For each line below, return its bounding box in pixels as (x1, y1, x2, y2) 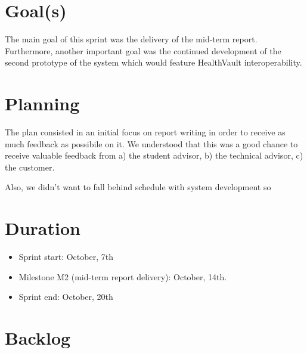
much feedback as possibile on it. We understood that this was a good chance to (5, 137, 298, 150)
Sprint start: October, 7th (18, 250, 113, 263)
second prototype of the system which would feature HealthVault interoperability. (5, 56, 302, 69)
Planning (5, 91, 80, 116)
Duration (5, 216, 80, 240)
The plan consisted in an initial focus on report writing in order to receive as (5, 126, 286, 138)
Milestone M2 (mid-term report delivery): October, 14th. (18, 270, 227, 283)
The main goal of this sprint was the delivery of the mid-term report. (5, 33, 258, 45)
